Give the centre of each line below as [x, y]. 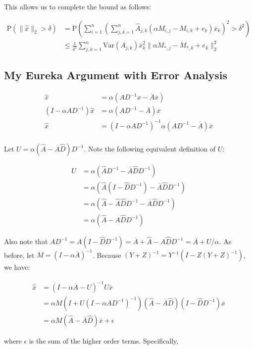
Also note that [26, 241]
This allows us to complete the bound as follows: [78, 6]
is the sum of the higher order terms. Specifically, [104, 340]
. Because [107, 255]
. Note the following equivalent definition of [150, 148]
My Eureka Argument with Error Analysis [116, 75]
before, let [19, 255]
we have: [17, 267]
